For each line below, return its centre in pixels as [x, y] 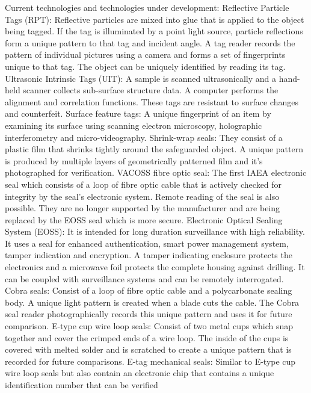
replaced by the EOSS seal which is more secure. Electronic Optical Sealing [144, 219]
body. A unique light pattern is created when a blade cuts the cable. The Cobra [152, 302]
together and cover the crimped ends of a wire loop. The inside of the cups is [147, 337]
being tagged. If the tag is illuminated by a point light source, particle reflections [154, 31]
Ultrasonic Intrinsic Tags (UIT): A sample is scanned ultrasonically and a [140, 78]
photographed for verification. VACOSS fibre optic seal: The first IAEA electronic [156, 172]
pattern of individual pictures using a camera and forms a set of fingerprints [145, 54]
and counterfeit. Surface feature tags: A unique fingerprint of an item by [138, 113]
